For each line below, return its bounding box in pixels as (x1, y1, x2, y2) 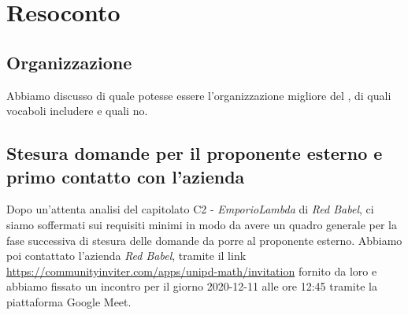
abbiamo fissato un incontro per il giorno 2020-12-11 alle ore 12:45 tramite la (6, 278, 377, 295)
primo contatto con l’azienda (6, 164, 245, 188)
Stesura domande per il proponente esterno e (6, 141, 383, 165)
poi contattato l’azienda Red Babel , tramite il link (6, 247, 247, 264)
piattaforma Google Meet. (6, 293, 132, 309)
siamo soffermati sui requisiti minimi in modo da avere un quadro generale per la (6, 216, 397, 232)
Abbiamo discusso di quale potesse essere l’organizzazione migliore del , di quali (6, 87, 391, 103)
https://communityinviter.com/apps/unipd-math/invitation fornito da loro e (6, 262, 377, 279)
